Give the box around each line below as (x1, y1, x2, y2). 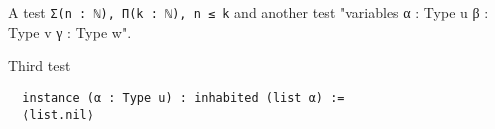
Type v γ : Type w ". (8, 21, 132, 42)
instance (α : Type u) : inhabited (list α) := (22, 90, 345, 105)
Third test (8, 55, 71, 76)
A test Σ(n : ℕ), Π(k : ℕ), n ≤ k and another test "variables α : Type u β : (8, 2, 489, 22)
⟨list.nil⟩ (22, 107, 94, 122)
